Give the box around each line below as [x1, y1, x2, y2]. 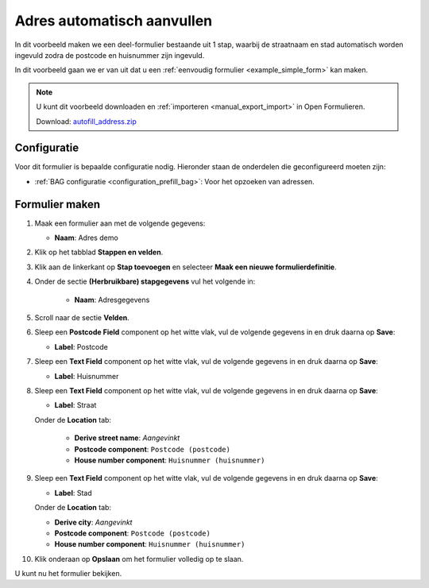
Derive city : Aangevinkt [54, 517, 133, 527]
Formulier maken [14, 197, 101, 211]
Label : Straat [54, 400, 97, 410]
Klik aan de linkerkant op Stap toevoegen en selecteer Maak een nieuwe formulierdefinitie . [34, 262, 337, 272]
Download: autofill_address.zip [36, 116, 137, 126]
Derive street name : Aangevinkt [74, 433, 180, 443]
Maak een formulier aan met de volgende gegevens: [34, 219, 206, 228]
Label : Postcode [54, 342, 109, 351]
